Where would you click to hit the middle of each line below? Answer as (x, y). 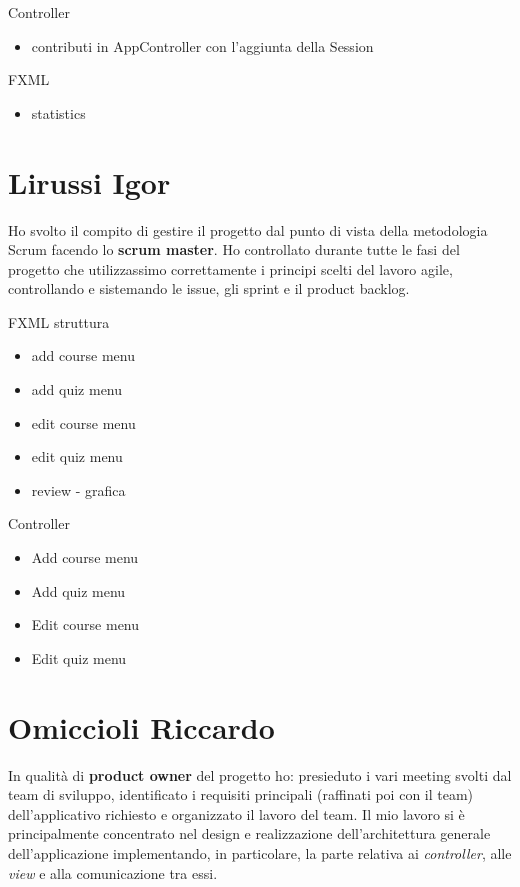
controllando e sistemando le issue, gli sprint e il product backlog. (209, 288)
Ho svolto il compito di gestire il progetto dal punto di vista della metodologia (248, 229)
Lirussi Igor (89, 181)
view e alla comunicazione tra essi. (113, 872)
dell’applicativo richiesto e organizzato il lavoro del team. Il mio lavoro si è (236, 813)
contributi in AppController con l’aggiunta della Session (202, 45)
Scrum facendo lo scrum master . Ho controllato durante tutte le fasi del (234, 249)
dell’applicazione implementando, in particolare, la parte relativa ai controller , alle (260, 852)
